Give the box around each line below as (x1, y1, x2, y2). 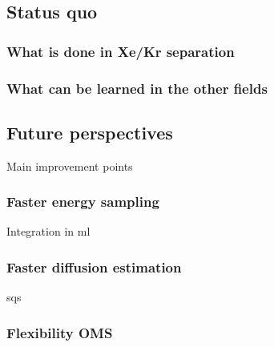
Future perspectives (6, 119, 173, 144)
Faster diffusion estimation (6, 257, 182, 276)
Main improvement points (6, 157, 133, 174)
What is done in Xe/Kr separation (6, 41, 235, 61)
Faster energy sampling (6, 192, 159, 212)
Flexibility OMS (6, 322, 113, 342)
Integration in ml (6, 223, 91, 240)
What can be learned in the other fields (6, 78, 268, 98)
